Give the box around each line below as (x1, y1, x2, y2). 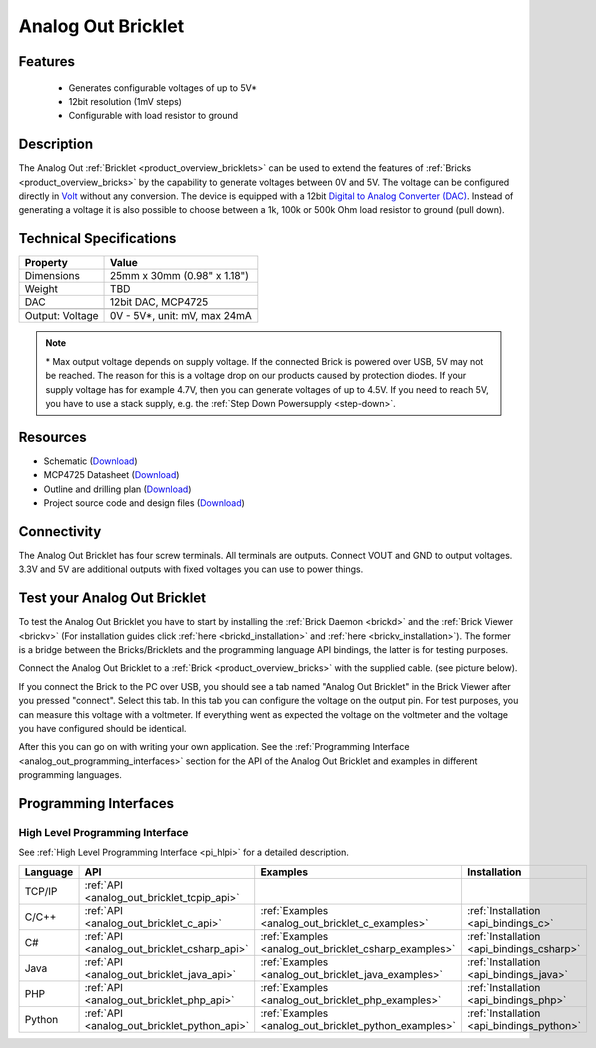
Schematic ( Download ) (43, 455, 139, 467)
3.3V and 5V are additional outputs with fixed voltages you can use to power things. (18, 563, 364, 575)
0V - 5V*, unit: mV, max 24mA (110, 309, 252, 323)
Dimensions (24, 269, 80, 283)
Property (24, 256, 69, 270)
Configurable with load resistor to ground (68, 110, 239, 122)
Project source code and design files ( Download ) (43, 496, 245, 509)
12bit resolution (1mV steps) (68, 95, 182, 107)
